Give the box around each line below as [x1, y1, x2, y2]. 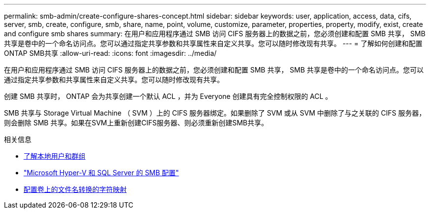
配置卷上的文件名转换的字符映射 [24, 185, 127, 193]
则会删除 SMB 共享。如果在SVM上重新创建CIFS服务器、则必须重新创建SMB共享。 [4, 118, 268, 127]
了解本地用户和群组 [24, 152, 85, 160]
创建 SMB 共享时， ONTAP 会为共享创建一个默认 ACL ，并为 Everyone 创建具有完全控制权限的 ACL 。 [4, 92, 332, 100]
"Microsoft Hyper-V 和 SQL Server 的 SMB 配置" [24, 168, 179, 177]
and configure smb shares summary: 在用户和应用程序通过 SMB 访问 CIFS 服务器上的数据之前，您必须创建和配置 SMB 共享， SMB [4, 29, 426, 38]
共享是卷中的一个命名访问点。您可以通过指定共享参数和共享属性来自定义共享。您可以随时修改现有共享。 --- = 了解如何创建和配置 [4, 39, 423, 47]
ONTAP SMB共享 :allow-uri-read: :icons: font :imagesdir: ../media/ [4, 49, 217, 57]
